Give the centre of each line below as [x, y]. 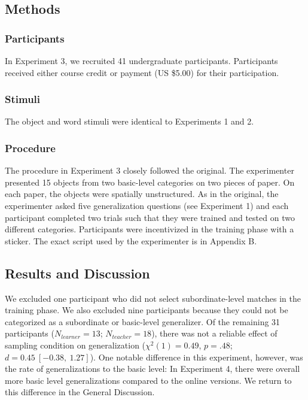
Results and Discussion [77, 273]
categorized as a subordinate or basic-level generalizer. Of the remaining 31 [143, 321]
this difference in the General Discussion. [80, 392]
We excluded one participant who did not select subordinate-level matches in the [153, 298]
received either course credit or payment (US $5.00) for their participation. [142, 72]
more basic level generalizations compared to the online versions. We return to [148, 380]
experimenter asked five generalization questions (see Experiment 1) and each [147, 205]
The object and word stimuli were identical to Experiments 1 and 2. [129, 121]
